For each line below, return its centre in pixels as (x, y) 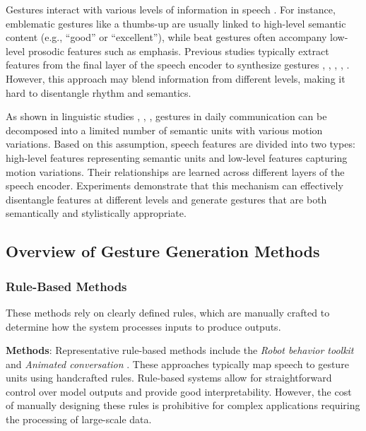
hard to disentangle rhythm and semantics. (99, 92)
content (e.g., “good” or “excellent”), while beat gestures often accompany (166, 37)
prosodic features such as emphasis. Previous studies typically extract (178, 51)
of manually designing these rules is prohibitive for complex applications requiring (183, 405)
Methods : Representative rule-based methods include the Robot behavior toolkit (180, 350)
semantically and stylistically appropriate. (96, 213)
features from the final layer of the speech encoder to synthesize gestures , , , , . (178, 65)
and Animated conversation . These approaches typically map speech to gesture (177, 364)
